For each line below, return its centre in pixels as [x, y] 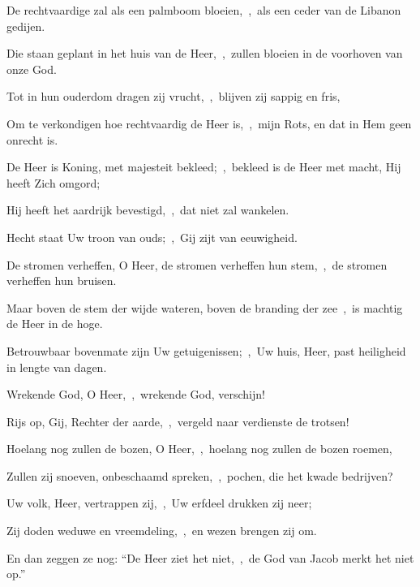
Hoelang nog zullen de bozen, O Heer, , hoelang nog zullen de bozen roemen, [199, 449]
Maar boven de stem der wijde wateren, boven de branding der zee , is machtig [205, 307]
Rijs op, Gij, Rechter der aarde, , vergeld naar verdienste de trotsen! [178, 421]
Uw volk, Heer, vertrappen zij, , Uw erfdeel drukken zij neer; [159, 503]
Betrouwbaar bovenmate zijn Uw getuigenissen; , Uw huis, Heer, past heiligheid [206, 350]
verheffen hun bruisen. [62, 281]
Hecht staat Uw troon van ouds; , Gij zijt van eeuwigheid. [152, 237]
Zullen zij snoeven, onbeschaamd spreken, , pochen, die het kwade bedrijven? [200, 475]
